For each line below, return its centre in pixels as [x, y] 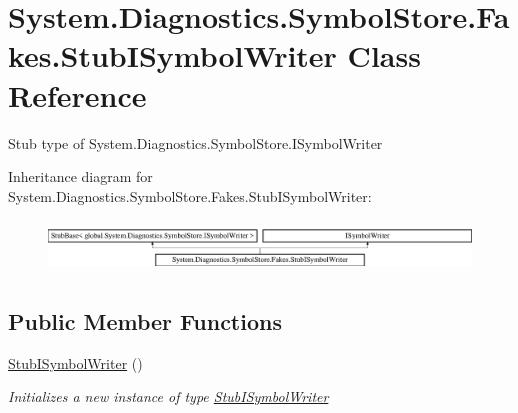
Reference [77, 94]
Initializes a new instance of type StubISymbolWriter [168, 396]
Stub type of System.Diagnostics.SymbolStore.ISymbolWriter [195, 142]
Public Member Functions [145, 321]
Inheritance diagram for [80, 176]
